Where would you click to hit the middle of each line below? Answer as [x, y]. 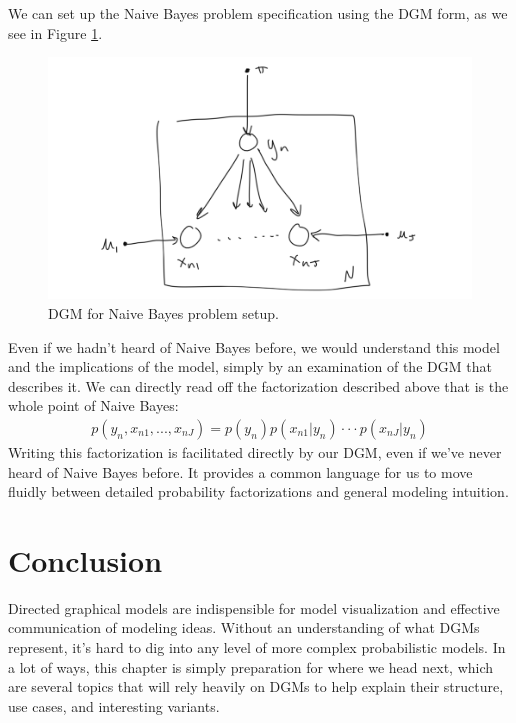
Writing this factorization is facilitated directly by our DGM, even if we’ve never [255, 451]
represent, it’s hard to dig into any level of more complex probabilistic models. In [257, 647]
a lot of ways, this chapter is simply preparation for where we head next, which [251, 666]
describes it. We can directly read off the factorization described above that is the [258, 385]
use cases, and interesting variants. [114, 705]
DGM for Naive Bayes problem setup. [163, 312]
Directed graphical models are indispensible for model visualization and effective [254, 607]
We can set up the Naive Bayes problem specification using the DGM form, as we [258, 13]
